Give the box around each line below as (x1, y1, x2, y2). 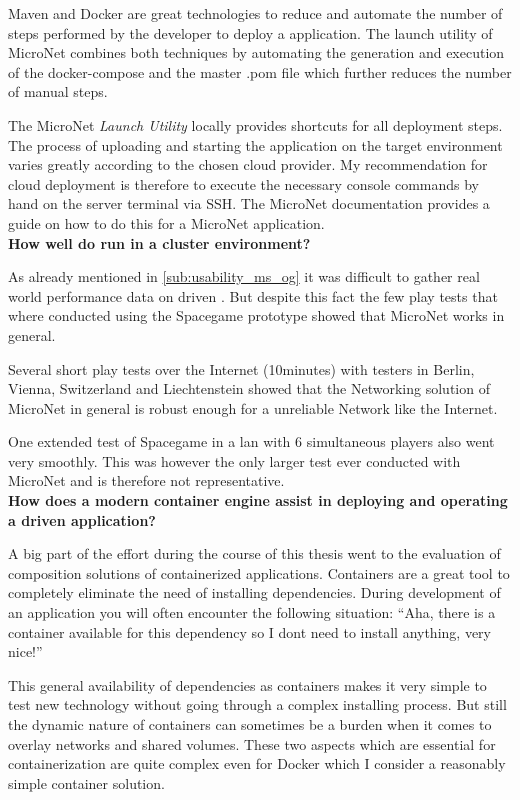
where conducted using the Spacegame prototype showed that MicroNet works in (8, 305, 505, 326)
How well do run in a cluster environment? (8, 232, 311, 253)
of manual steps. (8, 81, 108, 102)
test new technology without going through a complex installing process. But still (8, 694, 507, 715)
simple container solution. (8, 772, 165, 793)
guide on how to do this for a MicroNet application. (8, 212, 325, 233)
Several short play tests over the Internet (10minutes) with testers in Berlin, (8, 358, 475, 379)
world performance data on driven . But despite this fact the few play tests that (8, 285, 498, 306)
